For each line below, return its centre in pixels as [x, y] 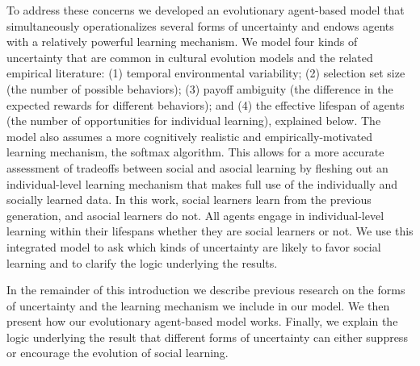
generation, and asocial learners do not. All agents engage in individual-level [195, 215]
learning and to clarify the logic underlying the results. [142, 262]
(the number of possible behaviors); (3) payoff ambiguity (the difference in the [200, 88]
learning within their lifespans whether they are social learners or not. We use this [210, 231]
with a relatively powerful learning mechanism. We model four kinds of [182, 42]
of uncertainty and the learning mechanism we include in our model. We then [198, 305]
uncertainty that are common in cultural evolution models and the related [190, 57]
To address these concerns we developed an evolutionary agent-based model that [206, 10]
